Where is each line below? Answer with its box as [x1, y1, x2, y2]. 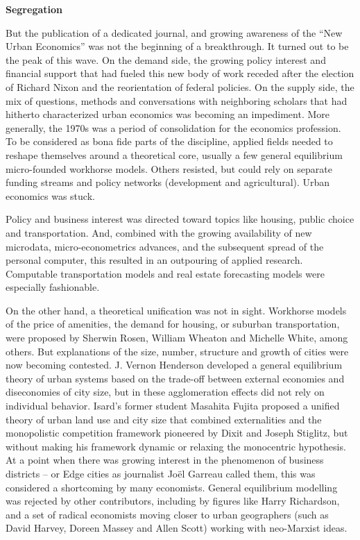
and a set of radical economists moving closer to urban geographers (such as [6, 507, 329, 521]
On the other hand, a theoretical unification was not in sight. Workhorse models [6, 303, 347, 317]
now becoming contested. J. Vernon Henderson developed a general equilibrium [6, 357, 343, 372]
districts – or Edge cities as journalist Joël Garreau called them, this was [6, 466, 316, 480]
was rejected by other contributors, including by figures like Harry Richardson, [6, 493, 340, 508]
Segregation [6, 2, 62, 16]
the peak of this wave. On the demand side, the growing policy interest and [6, 52, 326, 67]
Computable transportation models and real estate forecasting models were [6, 266, 325, 280]
